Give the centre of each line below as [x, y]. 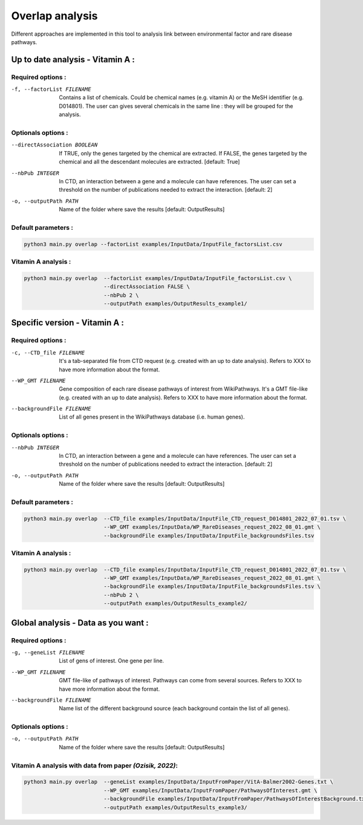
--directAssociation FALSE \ [147, 287]
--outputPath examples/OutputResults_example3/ [175, 807]
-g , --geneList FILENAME [48, 652]
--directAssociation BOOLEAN [54, 145]
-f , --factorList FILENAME [51, 90]
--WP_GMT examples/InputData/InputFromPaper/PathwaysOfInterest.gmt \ [211, 790]
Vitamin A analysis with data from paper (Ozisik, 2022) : [94, 765]
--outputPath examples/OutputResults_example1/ [175, 303]
